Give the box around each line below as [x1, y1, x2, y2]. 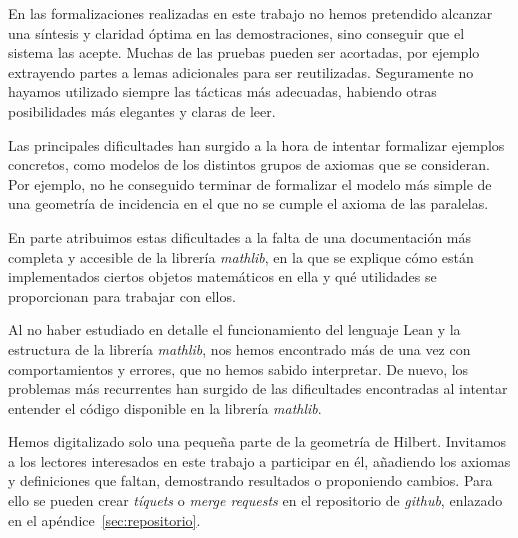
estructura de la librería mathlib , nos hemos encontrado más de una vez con [8, 338, 471, 359]
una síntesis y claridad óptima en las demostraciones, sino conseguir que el [8, 22, 465, 43]
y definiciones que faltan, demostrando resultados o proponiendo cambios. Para [8, 470, 493, 491]
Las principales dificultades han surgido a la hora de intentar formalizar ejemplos [8, 134, 505, 155]
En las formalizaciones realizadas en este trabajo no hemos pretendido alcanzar [8, 3, 493, 23]
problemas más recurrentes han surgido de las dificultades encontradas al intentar [8, 378, 508, 399]
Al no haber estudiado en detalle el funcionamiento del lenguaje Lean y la [8, 319, 461, 340]
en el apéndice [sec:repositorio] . [8, 509, 201, 530]
